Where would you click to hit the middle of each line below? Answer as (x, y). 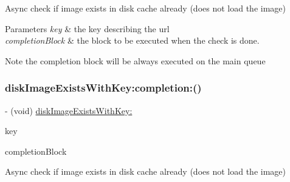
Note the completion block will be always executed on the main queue (135, 60)
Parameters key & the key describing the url (87, 28)
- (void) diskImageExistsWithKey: (69, 110)
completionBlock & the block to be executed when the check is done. (132, 40)
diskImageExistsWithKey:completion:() (103, 88)
